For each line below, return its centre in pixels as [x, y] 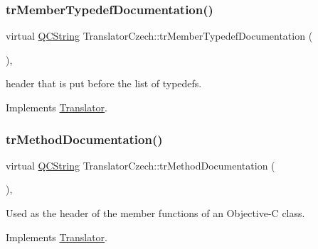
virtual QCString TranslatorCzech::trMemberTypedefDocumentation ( [159, 36]
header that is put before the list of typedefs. [104, 83]
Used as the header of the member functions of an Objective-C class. [155, 213]
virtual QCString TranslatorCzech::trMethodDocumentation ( [141, 165]
